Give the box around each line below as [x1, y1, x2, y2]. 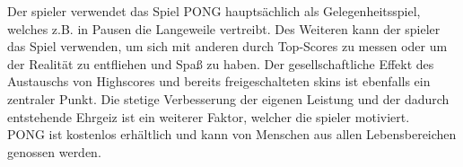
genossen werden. [7, 142, 101, 161]
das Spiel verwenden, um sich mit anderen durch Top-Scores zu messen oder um [7, 37, 448, 56]
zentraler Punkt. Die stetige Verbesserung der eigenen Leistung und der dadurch [7, 89, 450, 108]
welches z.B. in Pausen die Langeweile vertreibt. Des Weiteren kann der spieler [7, 19, 441, 38]
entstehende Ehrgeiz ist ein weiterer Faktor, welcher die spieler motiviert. [7, 107, 410, 126]
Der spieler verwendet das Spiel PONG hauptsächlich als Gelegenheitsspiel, [7, 2, 421, 20]
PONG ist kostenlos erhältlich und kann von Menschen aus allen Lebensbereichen [7, 125, 457, 144]
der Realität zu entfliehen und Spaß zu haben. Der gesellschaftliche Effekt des [7, 54, 434, 73]
